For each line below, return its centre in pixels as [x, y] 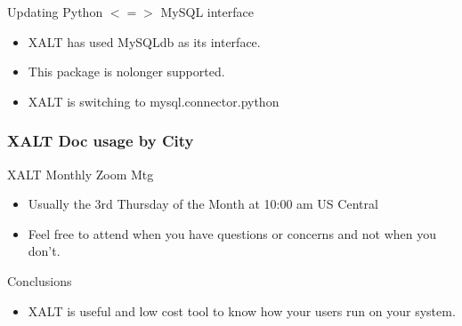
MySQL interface [207, 12]
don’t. [44, 251]
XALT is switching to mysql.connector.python [154, 101]
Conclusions [40, 280]
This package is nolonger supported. [126, 72]
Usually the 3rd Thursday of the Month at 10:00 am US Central [203, 204]
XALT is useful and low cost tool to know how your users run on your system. [242, 310]
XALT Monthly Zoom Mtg [81, 174]
